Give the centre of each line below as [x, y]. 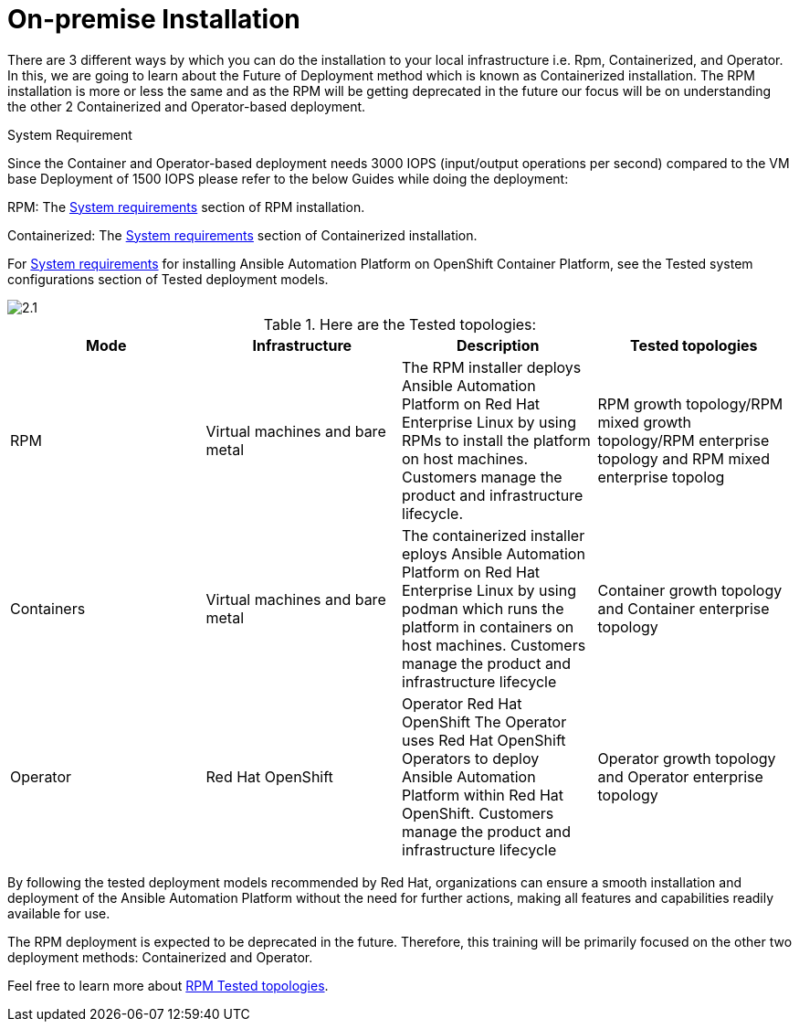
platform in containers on [488, 626]
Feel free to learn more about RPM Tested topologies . [168, 985]
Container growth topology [690, 590]
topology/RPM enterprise [683, 440]
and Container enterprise [683, 608]
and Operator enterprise [680, 776]
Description [498, 345]
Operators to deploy [471, 758]
